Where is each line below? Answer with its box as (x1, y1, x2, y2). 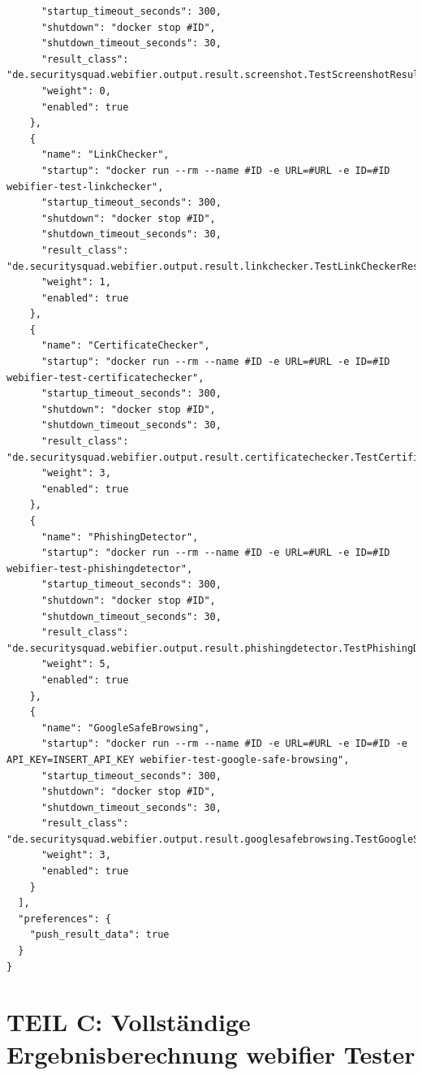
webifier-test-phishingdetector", (6, 562, 193, 574)
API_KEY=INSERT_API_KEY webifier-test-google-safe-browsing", (6, 753, 350, 765)
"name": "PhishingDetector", (41, 531, 199, 543)
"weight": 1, (41, 276, 111, 288)
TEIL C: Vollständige (6, 1005, 251, 1038)
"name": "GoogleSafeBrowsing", (41, 722, 210, 734)
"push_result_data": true (29, 929, 170, 941)
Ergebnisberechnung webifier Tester (6, 1037, 416, 1070)
